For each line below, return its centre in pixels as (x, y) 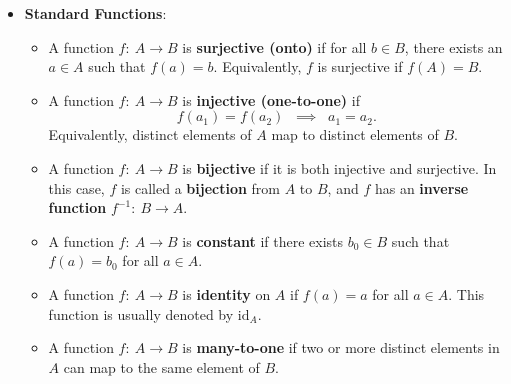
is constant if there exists (263, 240)
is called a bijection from (200, 187)
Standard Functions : (95, 13)
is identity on (226, 293)
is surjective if (360, 66)
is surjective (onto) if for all (274, 46)
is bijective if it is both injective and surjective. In (339, 167)
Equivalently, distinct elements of (150, 134)
